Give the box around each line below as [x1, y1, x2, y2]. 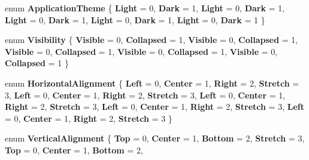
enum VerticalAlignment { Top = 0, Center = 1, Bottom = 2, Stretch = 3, [5, 132, 305, 144]
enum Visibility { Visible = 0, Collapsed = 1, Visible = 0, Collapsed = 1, [5, 33, 298, 46]
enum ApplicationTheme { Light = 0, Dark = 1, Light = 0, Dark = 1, [5, 2, 285, 14]
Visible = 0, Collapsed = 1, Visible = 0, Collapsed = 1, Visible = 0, [5, 45, 278, 57]
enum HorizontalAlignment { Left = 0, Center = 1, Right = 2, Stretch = [5, 76, 299, 89]
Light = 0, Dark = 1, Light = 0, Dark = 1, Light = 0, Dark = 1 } [5, 13, 265, 26]
